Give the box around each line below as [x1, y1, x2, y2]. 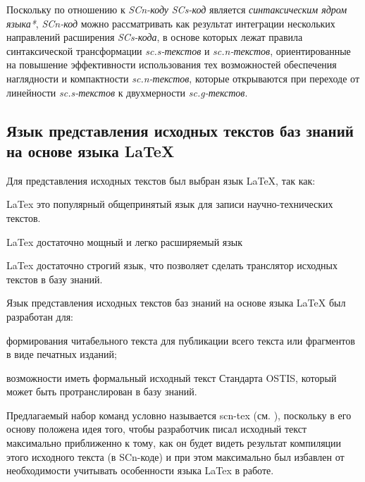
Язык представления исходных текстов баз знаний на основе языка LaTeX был [6, 295, 346, 310]
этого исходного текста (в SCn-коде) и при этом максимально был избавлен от [6, 449, 345, 464]
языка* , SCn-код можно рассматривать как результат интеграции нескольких [6, 16, 335, 30]
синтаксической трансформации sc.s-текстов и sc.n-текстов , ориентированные [6, 43, 351, 58]
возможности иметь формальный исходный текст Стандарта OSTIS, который [6, 370, 337, 385]
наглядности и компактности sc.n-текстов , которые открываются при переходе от [6, 70, 360, 85]
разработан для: [6, 309, 73, 323]
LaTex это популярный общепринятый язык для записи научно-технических [6, 197, 333, 211]
